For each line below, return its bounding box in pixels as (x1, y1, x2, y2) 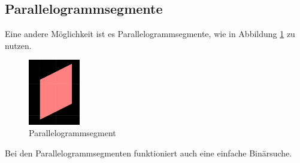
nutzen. (5, 39, 32, 51)
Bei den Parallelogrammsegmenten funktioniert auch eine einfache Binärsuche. (5, 146, 292, 159)
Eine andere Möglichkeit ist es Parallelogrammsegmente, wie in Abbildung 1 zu (5, 27, 295, 40)
